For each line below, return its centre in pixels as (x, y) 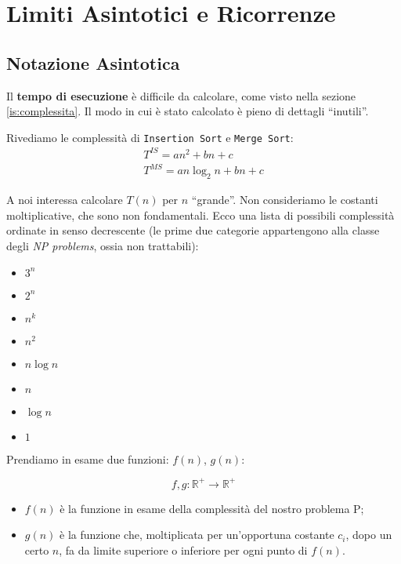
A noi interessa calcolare (65, 200)
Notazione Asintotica (93, 62)
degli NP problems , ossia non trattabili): (103, 246)
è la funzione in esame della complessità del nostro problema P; (212, 508)
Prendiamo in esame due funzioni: (88, 458)
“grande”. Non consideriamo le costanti (285, 200)
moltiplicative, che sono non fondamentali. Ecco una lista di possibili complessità (200, 215)
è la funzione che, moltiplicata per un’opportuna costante (197, 535)
